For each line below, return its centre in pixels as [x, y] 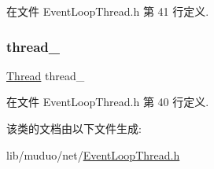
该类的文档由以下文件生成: [74, 128]
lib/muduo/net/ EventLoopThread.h [93, 154]
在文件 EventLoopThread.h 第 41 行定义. [108, 11]
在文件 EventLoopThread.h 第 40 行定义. [108, 102]
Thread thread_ [46, 75]
